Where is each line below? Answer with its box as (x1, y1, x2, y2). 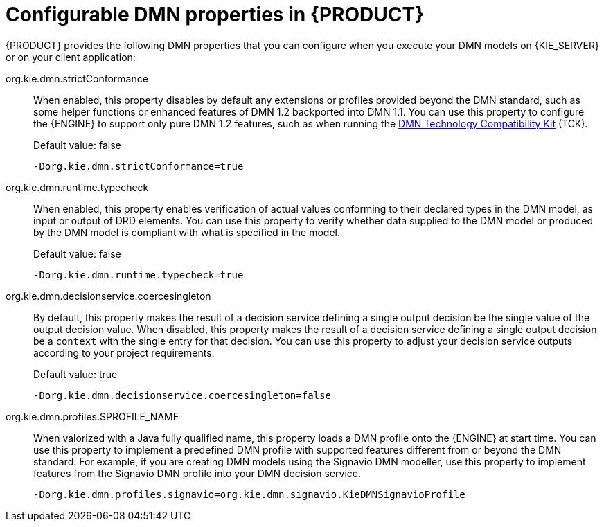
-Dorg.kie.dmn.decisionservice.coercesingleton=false (33, 389, 331, 401)
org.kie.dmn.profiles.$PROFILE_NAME (6, 410, 179, 422)
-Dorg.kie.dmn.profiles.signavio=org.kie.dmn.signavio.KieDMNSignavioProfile (33, 488, 465, 500)
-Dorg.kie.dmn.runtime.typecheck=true (33, 269, 244, 280)
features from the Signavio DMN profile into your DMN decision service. (33, 467, 362, 479)
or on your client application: (6, 51, 136, 63)
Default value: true (33, 368, 118, 380)
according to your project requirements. (33, 346, 215, 359)
